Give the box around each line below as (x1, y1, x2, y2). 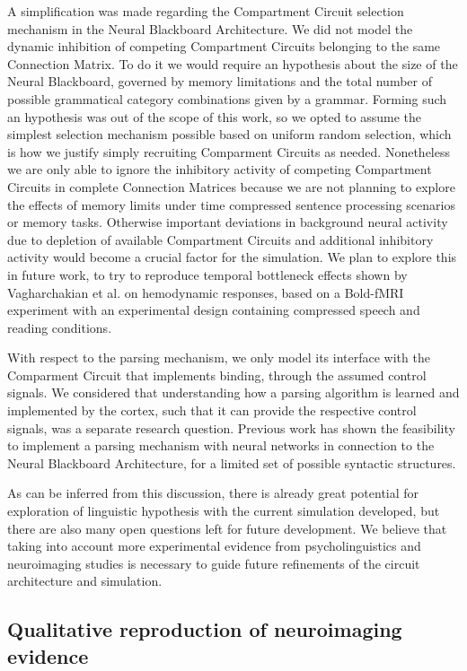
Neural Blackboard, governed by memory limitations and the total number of (7, 72, 432, 91)
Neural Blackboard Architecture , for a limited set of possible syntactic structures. (7, 453, 456, 472)
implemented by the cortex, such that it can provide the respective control (7, 401, 417, 420)
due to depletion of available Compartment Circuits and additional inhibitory (7, 230, 434, 248)
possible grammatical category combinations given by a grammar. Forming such (7, 89, 447, 108)
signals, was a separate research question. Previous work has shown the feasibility (7, 418, 455, 437)
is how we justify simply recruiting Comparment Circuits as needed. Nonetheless (7, 142, 450, 161)
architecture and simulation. (7, 571, 163, 590)
